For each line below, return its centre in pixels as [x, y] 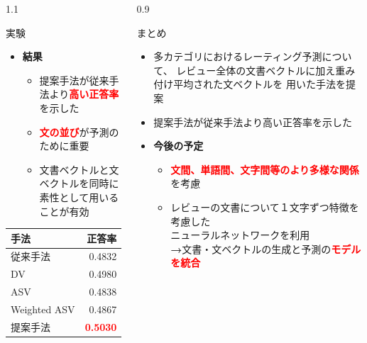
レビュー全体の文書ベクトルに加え [256, 70]
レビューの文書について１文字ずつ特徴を [265, 207]
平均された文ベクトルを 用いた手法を [260, 84]
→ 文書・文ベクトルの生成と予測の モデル [266, 248]
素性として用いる [79, 197]
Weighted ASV [43, 309]
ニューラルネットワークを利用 [240, 235]
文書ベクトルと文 [79, 169]
